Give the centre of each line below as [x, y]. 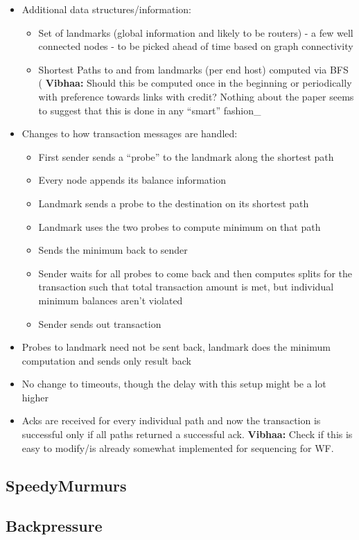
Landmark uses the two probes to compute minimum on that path [179, 226]
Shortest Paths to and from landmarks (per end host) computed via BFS [193, 69]
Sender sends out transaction [100, 323]
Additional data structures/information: [106, 9]
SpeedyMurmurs [66, 485]
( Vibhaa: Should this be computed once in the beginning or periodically [195, 83]
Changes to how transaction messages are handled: [130, 133]
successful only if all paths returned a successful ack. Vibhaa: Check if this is [187, 434]
